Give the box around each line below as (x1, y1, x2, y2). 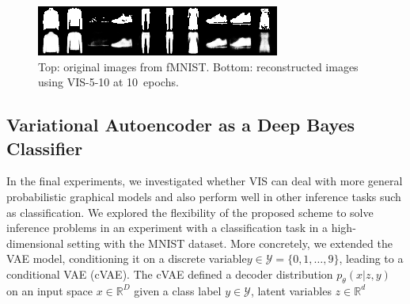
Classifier (6, 135, 83, 160)
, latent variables (250, 282, 332, 298)
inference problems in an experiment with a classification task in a (6, 219, 328, 236)
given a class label (134, 282, 222, 298)
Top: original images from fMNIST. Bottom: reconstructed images (38, 58, 359, 74)
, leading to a (339, 250, 404, 267)
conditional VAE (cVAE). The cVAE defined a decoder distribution (6, 265, 333, 282)
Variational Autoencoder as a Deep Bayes (6, 112, 355, 137)
